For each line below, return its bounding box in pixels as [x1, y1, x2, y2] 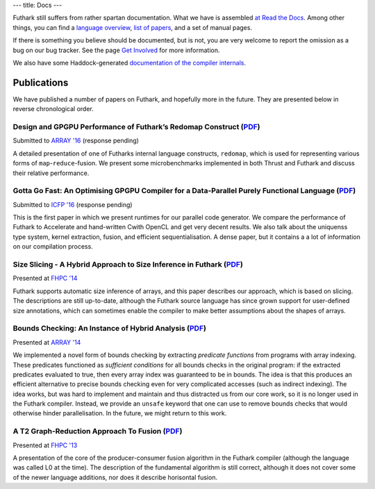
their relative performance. [12, 169, 90, 177]
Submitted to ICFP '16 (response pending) [12, 200, 133, 208]
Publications [12, 76, 69, 88]
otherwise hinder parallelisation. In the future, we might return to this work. [12, 409, 227, 417]
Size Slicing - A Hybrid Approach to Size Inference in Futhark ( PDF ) [12, 260, 243, 270]
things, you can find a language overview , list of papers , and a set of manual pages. [12, 23, 253, 31]
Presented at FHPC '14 [12, 274, 78, 283]
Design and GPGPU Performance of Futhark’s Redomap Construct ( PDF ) [12, 122, 260, 132]
